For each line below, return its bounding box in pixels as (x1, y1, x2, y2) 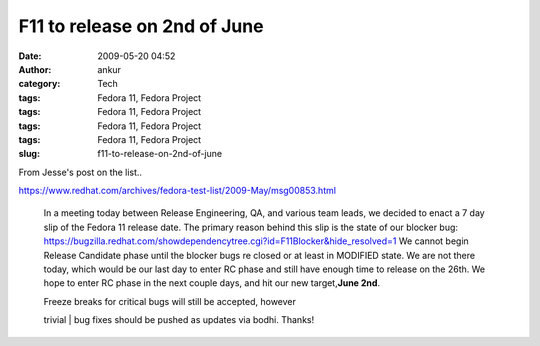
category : (18, 78, 61, 90)
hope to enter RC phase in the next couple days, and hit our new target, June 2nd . (43, 277, 380, 289)
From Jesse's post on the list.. (18, 166, 143, 178)
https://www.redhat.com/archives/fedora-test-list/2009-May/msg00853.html (18, 185, 337, 197)
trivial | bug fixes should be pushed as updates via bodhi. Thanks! (43, 314, 315, 326)
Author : (18, 63, 52, 75)
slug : (18, 148, 40, 160)
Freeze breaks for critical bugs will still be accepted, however (43, 295, 297, 307)
